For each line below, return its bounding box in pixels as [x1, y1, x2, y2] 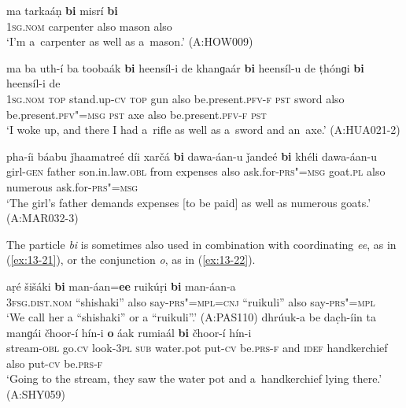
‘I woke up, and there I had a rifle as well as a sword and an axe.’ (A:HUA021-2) [6, 121, 400, 138]
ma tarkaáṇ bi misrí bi [6, 2, 118, 18]
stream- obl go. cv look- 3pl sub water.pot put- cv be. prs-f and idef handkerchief [6, 339, 388, 356]
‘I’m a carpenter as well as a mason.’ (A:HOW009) [6, 33, 253, 50]
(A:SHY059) [6, 386, 66, 402]
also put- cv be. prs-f [6, 354, 103, 371]
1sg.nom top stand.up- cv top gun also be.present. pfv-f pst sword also [6, 90, 345, 106]
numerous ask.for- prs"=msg [6, 178, 138, 195]
